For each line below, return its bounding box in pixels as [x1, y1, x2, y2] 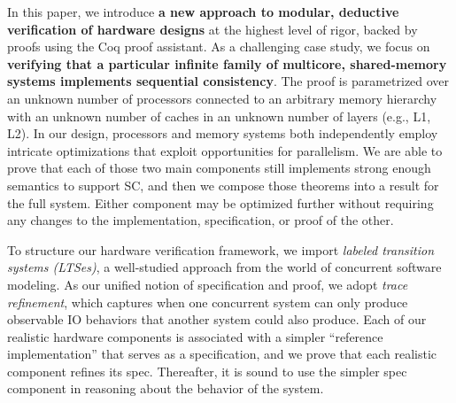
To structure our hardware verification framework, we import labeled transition [7, 240, 435, 259]
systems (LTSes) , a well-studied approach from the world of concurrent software [7, 258, 442, 276]
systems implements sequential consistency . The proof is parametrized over [7, 72, 450, 90]
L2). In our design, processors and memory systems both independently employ [7, 124, 438, 143]
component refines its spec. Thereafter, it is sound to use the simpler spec [7, 361, 407, 380]
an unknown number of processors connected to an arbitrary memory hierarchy [7, 89, 437, 107]
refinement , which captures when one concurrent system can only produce [7, 292, 408, 311]
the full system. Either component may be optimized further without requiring [7, 193, 434, 212]
